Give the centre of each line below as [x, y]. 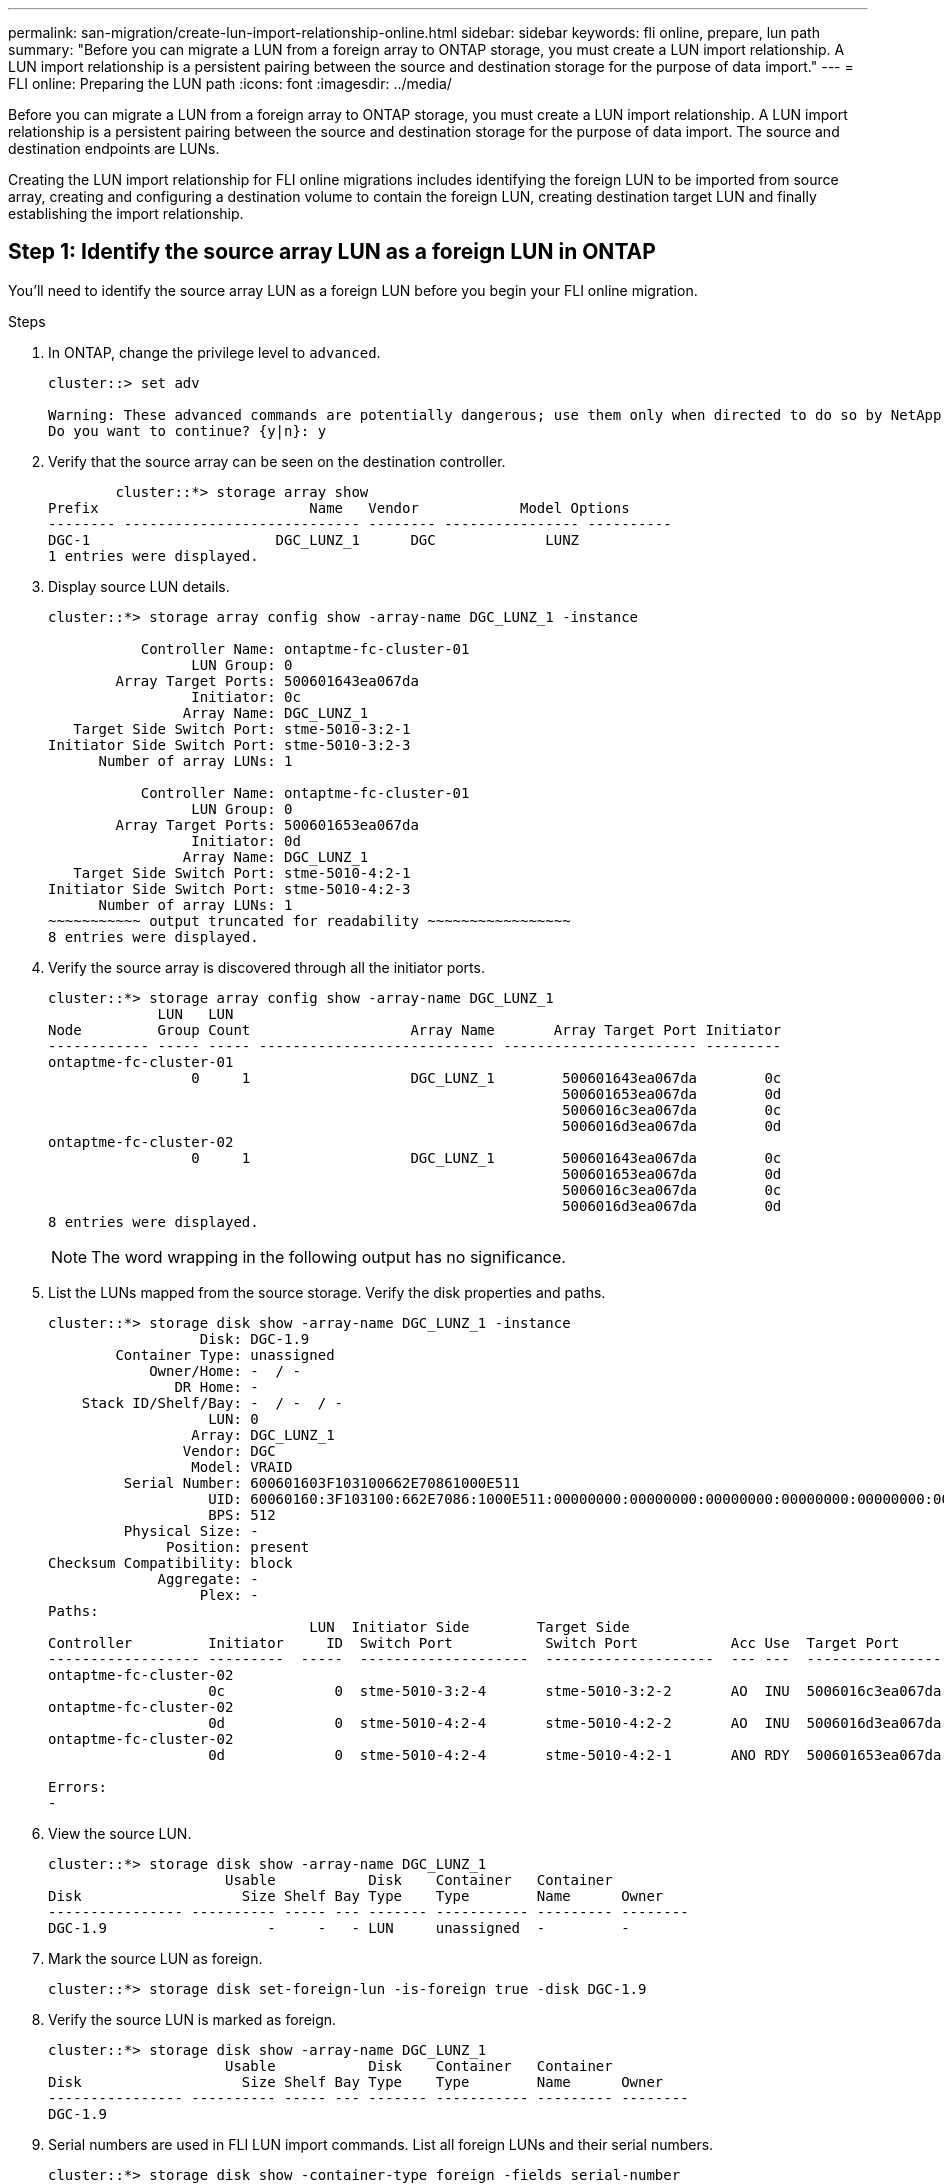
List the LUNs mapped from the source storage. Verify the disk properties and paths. [327, 1292]
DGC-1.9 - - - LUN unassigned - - [339, 1927]
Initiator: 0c [246, 696]
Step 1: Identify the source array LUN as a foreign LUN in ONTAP [332, 252]
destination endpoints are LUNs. [114, 148]
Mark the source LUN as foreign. [155, 1958]
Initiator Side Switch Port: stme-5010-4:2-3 [229, 888]
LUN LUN [195, 1013]
